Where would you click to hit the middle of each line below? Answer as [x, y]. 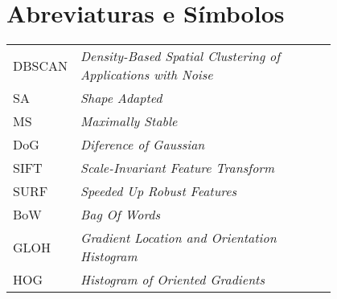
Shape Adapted [121, 98]
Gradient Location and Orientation [179, 238]
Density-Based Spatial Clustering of [181, 56]
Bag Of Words [121, 215]
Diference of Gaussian [143, 145]
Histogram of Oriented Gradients [173, 280]
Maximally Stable [129, 121]
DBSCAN [41, 65]
